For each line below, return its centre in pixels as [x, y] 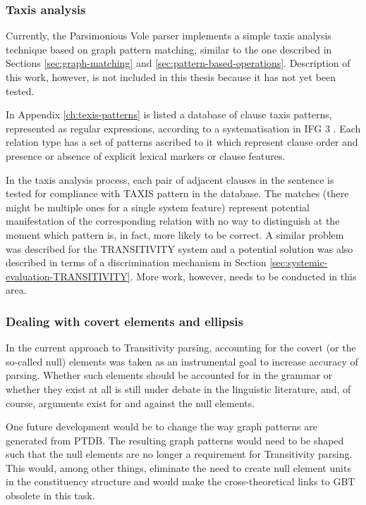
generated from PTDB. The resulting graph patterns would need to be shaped [175, 440]
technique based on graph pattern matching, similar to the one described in [169, 49]
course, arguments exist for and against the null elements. [130, 403]
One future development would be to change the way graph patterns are [162, 426]
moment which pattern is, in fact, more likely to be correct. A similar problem [175, 234]
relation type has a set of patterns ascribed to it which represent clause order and [182, 142]
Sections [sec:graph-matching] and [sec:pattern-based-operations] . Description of [178, 63]
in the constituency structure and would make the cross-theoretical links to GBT [181, 481]
